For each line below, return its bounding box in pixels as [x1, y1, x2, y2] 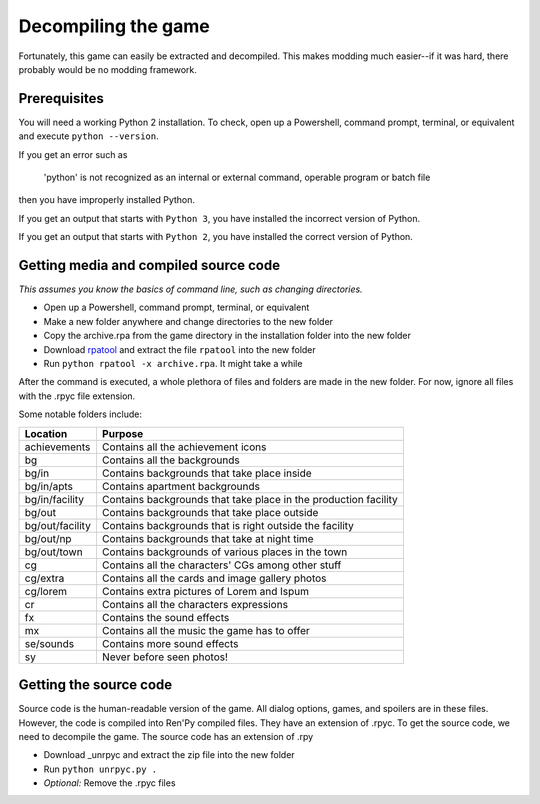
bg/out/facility [24, 518, 92, 532]
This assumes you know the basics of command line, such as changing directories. [18, 283, 364, 295]
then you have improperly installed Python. [18, 194, 195, 206]
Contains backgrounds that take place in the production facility [101, 492, 399, 506]
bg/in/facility [24, 492, 85, 506]
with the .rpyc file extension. [18, 390, 136, 402]
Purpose [101, 426, 144, 440]
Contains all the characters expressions [101, 597, 289, 611]
